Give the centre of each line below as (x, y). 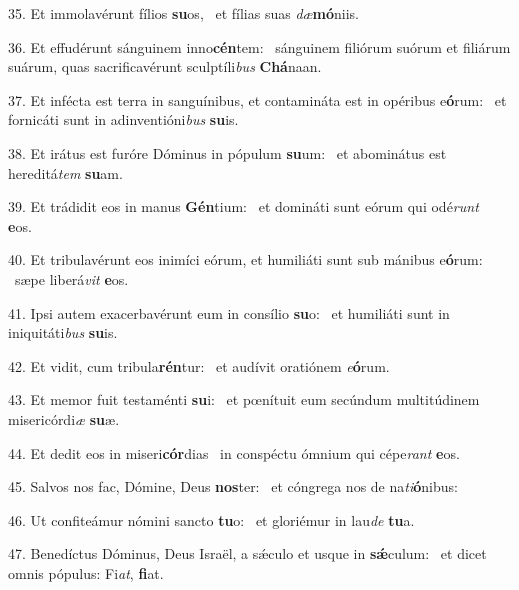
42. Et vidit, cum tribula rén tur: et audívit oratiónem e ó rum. (199, 365)
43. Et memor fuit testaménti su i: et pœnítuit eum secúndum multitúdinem (244, 399)
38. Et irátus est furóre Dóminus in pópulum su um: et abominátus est (227, 152)
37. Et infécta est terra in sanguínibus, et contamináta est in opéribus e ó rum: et (257, 99)
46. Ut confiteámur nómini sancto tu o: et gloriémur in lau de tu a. (211, 519)
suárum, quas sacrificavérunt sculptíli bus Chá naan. (165, 66)
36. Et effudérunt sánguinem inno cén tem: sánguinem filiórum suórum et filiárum (259, 46)
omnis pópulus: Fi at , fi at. (86, 572)
